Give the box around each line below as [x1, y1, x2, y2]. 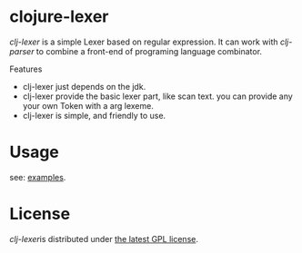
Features [9, 63, 43, 74]
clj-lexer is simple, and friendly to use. [22, 110, 166, 121]
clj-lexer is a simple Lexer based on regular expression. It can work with [9, 36, 279, 47]
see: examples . [9, 171, 66, 182]
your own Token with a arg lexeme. [22, 100, 155, 111]
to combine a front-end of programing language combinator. [35, 45, 262, 56]
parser [9, 45, 35, 56]
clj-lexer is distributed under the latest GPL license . [9, 233, 198, 244]
